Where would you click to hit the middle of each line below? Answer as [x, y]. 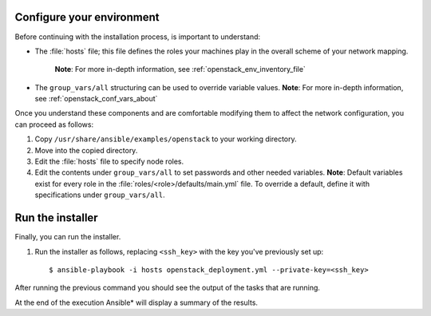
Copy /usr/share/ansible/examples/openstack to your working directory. [166, 139]
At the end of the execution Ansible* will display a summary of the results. [136, 302]
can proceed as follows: [54, 124]
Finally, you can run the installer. [68, 237]
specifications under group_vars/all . [100, 195]
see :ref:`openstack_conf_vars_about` [96, 99]
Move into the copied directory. [86, 150]
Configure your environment [87, 17]
